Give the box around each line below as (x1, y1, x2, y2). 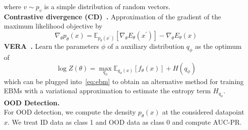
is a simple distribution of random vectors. (44, 1, 170, 11)
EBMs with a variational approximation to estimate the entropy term (4, 86, 211, 96)
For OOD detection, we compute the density (4, 107, 136, 117)
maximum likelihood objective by (4, 21, 103, 31)
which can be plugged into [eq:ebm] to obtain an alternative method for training (4, 76, 244, 86)
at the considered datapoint (162, 107, 245, 117)
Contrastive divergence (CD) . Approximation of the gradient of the (4, 11, 221, 21)
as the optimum (195, 41, 242, 51)
